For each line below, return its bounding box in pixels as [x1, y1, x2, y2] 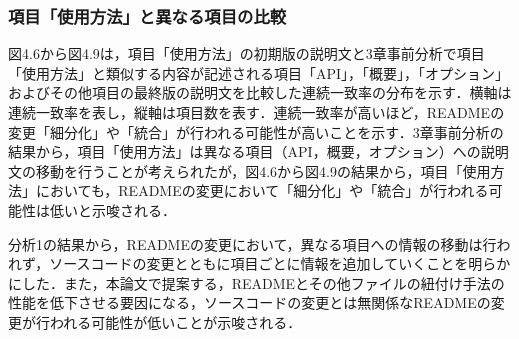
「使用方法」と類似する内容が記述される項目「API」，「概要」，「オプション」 [8, 62, 510, 83]
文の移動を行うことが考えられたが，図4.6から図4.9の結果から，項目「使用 [8, 160, 491, 181]
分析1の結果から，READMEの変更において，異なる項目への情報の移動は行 [8, 233, 497, 254]
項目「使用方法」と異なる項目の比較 [8, 3, 287, 28]
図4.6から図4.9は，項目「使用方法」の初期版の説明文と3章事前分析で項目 [8, 43, 485, 64]
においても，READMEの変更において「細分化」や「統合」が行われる [35, 180, 489, 201]
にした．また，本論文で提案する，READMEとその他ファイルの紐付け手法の [8, 272, 505, 293]
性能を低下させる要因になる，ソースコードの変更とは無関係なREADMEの [8, 292, 491, 313]
